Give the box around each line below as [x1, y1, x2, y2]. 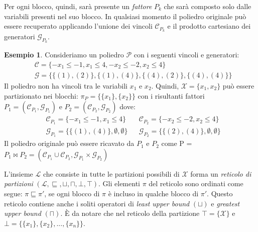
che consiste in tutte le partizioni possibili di [43, 168, 180, 179]
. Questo [207, 188, 233, 198]
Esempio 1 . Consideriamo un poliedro [4, 49, 124, 60]
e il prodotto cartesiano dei [167, 21, 251, 31]
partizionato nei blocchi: [4, 90, 78, 101]
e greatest [211, 198, 240, 208]
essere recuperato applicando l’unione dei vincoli [4, 21, 153, 31]
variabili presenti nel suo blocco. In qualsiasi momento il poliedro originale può [4, 11, 246, 21]
